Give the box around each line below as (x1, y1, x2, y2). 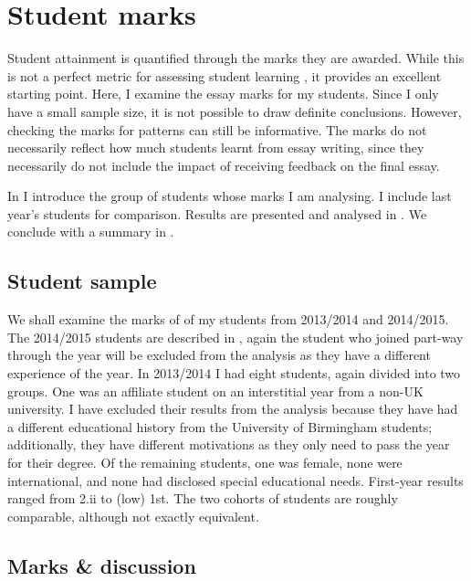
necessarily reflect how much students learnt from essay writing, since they (7, 138, 424, 157)
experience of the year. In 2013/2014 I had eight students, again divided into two (7, 364, 461, 383)
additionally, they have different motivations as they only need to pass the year (7, 435, 450, 454)
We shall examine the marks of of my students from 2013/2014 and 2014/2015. (7, 310, 449, 329)
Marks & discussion (7, 551, 196, 579)
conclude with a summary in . (7, 222, 174, 241)
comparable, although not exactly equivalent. (7, 506, 259, 525)
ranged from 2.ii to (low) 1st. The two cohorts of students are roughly (7, 489, 398, 508)
